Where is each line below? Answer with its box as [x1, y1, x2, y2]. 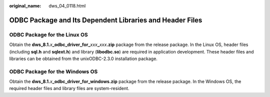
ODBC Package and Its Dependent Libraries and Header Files [9, 15, 202, 24]
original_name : [9, 3, 41, 8]
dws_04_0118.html [48, 3, 86, 8]
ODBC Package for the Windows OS [9, 68, 98, 75]
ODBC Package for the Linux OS [9, 31, 88, 38]
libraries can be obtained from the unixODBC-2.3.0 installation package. [9, 55, 157, 61]
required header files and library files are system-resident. [9, 85, 129, 91]
